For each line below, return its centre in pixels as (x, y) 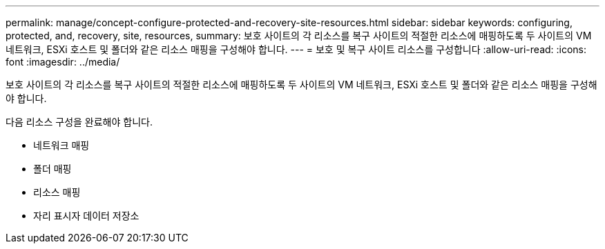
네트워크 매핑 (61, 145)
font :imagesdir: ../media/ (63, 62)
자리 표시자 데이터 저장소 (86, 216)
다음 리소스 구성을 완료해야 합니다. (79, 122)
